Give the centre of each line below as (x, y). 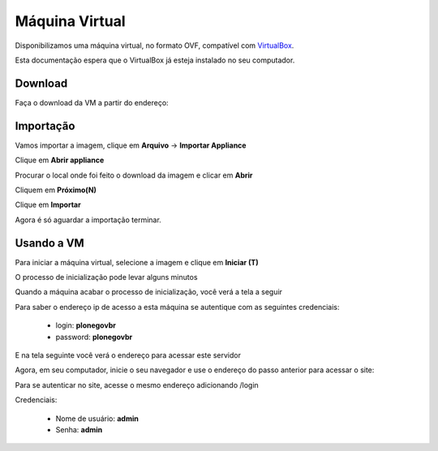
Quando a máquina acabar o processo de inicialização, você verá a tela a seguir (149, 292)
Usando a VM (49, 243)
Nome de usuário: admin (97, 419)
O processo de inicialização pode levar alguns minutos (106, 277)
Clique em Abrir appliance (60, 160)
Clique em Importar (48, 205)
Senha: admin (79, 429)
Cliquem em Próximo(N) (56, 190)
